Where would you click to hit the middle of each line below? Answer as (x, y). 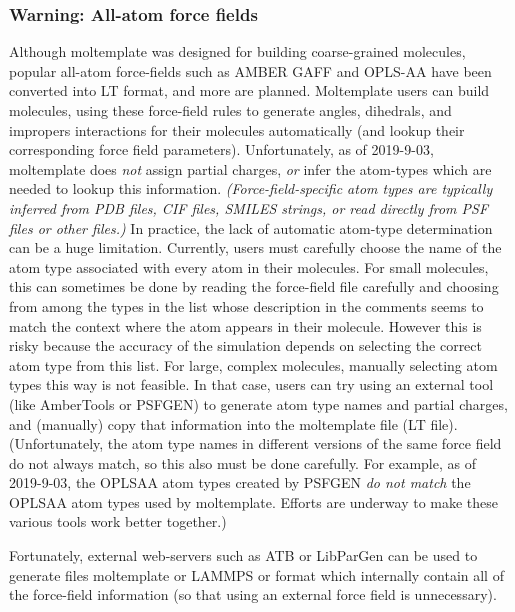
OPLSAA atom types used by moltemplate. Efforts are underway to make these (254, 501)
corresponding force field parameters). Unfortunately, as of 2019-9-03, (221, 149)
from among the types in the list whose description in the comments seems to (246, 305)
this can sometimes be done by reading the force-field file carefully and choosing (254, 286)
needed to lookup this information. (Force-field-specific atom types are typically (251, 188)
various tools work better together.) (118, 521)
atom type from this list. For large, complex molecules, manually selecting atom (253, 364)
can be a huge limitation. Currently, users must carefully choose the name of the (255, 247)
